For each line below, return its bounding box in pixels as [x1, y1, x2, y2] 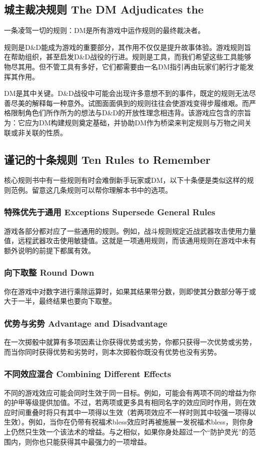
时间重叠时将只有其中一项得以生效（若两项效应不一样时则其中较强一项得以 [10, 407, 256, 417]
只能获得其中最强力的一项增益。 [45, 436, 151, 447]
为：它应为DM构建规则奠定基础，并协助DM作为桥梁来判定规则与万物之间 [4, 117, 245, 127]
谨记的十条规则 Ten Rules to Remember [4, 151, 211, 167]
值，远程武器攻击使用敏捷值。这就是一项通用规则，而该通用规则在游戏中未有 [4, 235, 256, 246]
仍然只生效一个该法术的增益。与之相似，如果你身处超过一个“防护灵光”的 [10, 426, 249, 437]
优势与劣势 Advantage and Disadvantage [4, 317, 167, 329]
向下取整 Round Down [4, 266, 94, 279]
